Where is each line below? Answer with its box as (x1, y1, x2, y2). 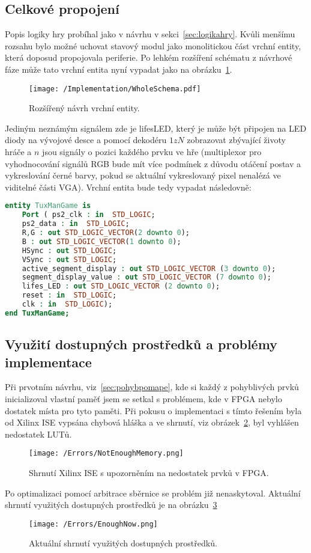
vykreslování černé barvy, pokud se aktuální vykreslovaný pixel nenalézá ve (5, 169, 281, 182)
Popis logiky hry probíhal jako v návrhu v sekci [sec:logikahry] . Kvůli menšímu (5, 28, 295, 40)
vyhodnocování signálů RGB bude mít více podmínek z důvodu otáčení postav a (5, 157, 301, 170)
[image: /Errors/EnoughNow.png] (29, 519, 158, 528)
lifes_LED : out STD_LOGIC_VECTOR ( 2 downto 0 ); (22, 282, 220, 291)
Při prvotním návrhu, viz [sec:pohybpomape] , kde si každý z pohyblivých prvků (5, 380, 299, 393)
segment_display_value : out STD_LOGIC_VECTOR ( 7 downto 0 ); (22, 273, 271, 282)
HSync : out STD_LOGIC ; (22, 246, 117, 255)
